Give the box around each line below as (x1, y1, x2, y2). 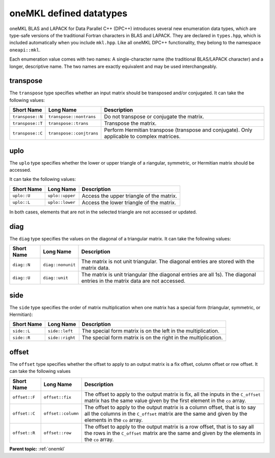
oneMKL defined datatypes (9, 8, 127, 19)
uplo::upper (47, 193, 76, 199)
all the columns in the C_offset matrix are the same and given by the (84, 410, 248, 417)
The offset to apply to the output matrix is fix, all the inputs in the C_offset (84, 390, 261, 397)
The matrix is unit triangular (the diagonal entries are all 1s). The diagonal (81, 271, 256, 278)
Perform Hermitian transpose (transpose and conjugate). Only (104, 126, 253, 133)
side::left (47, 328, 73, 334)
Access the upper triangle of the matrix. (81, 192, 178, 199)
